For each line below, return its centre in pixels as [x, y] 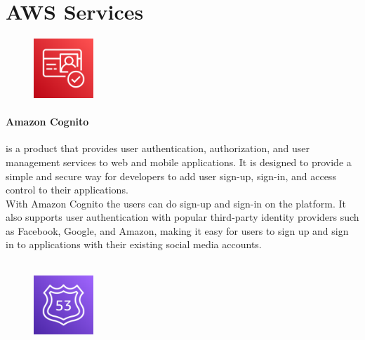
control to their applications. [67, 190]
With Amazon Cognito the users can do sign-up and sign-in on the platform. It [176, 203]
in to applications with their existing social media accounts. [134, 244]
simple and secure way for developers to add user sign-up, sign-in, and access [171, 176]
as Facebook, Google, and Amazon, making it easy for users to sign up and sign [177, 230]
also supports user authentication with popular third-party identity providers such [182, 217]
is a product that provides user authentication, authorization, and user [158, 148]
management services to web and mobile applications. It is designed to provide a [179, 162]
